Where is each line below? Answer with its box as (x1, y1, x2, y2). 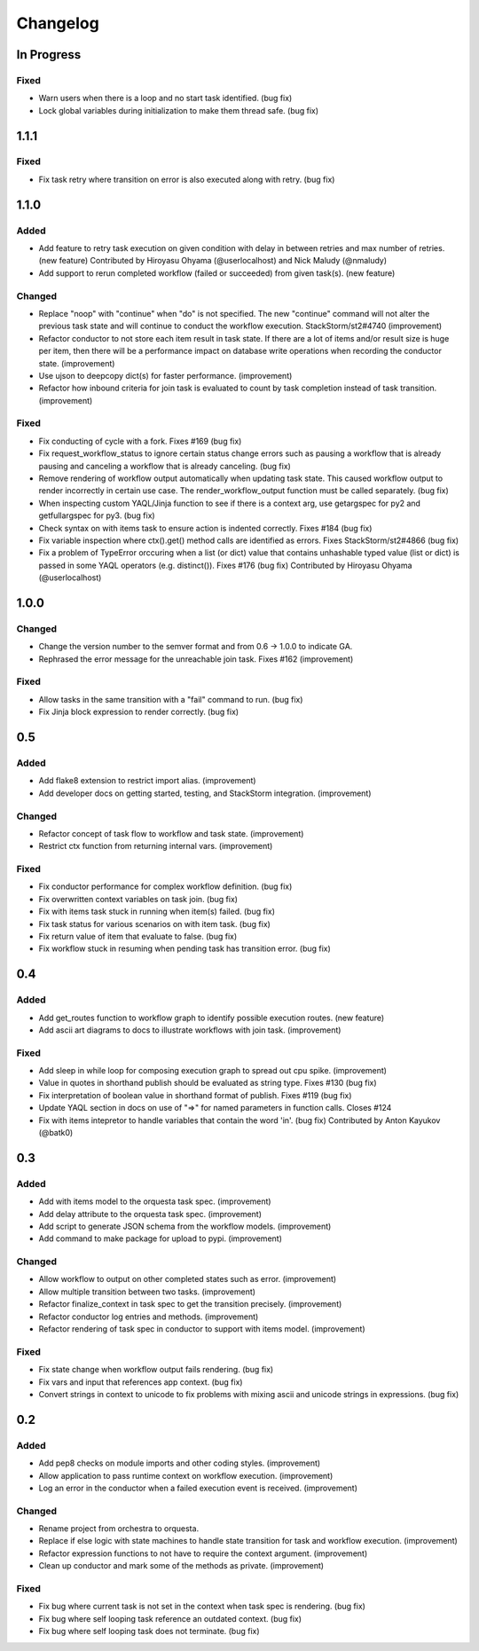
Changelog (16, 13, 99, 33)
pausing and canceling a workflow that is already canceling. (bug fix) (38, 460, 292, 471)
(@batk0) (38, 1128, 74, 1137)
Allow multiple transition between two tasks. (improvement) (38, 1286, 256, 1297)
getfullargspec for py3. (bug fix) (38, 510, 155, 521)
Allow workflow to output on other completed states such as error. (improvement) (38, 1274, 337, 1285)
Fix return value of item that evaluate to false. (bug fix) (38, 931, 238, 941)
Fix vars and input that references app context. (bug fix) (38, 1376, 243, 1388)
